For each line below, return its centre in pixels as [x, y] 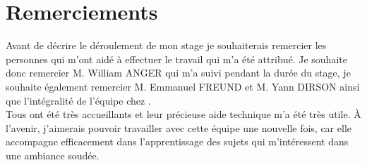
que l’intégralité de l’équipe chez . [78, 100]
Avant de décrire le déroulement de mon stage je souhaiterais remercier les [166, 45]
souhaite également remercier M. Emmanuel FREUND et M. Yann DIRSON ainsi [183, 86]
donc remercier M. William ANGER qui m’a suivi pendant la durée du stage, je [178, 73]
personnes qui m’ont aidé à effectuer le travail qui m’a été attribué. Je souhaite [176, 59]
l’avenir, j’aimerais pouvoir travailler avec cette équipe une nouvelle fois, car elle [179, 127]
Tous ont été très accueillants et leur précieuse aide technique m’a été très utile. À [183, 114]
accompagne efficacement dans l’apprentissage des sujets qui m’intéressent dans [177, 141]
